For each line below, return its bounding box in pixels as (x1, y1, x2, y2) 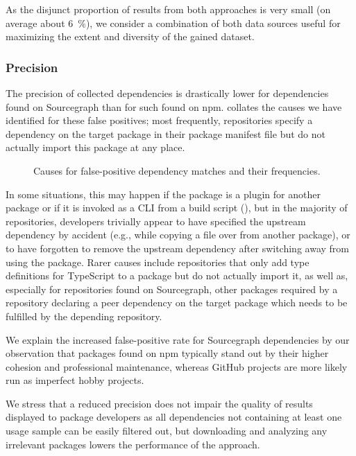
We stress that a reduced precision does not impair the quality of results (6, 396, 313, 410)
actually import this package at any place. (6, 140, 185, 155)
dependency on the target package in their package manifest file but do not (6, 126, 325, 141)
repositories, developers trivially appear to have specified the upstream (6, 213, 306, 228)
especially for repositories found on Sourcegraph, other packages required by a (6, 281, 338, 296)
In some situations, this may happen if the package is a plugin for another (6, 186, 321, 201)
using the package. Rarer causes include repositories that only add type (6, 254, 310, 269)
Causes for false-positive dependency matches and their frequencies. (33, 163, 321, 177)
